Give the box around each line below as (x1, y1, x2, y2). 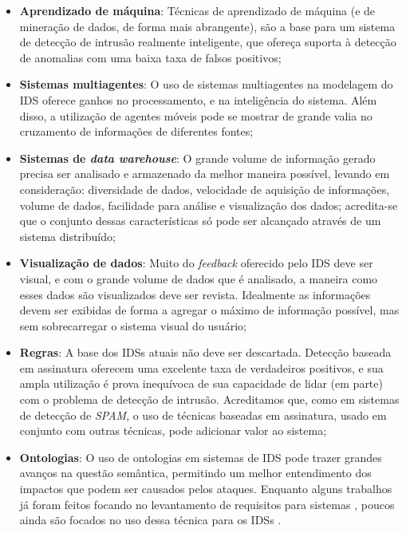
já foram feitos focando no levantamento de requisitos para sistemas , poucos (19, 495, 395, 512)
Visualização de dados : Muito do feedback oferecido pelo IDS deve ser (19, 255, 373, 271)
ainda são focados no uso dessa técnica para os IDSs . (19, 511, 282, 528)
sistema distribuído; (19, 227, 116, 244)
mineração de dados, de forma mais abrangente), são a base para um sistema (19, 18, 396, 34)
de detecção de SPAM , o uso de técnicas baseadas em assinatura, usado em (19, 406, 387, 423)
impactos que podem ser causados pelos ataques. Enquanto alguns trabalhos (19, 480, 392, 497)
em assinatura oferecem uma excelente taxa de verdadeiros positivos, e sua (19, 359, 384, 376)
